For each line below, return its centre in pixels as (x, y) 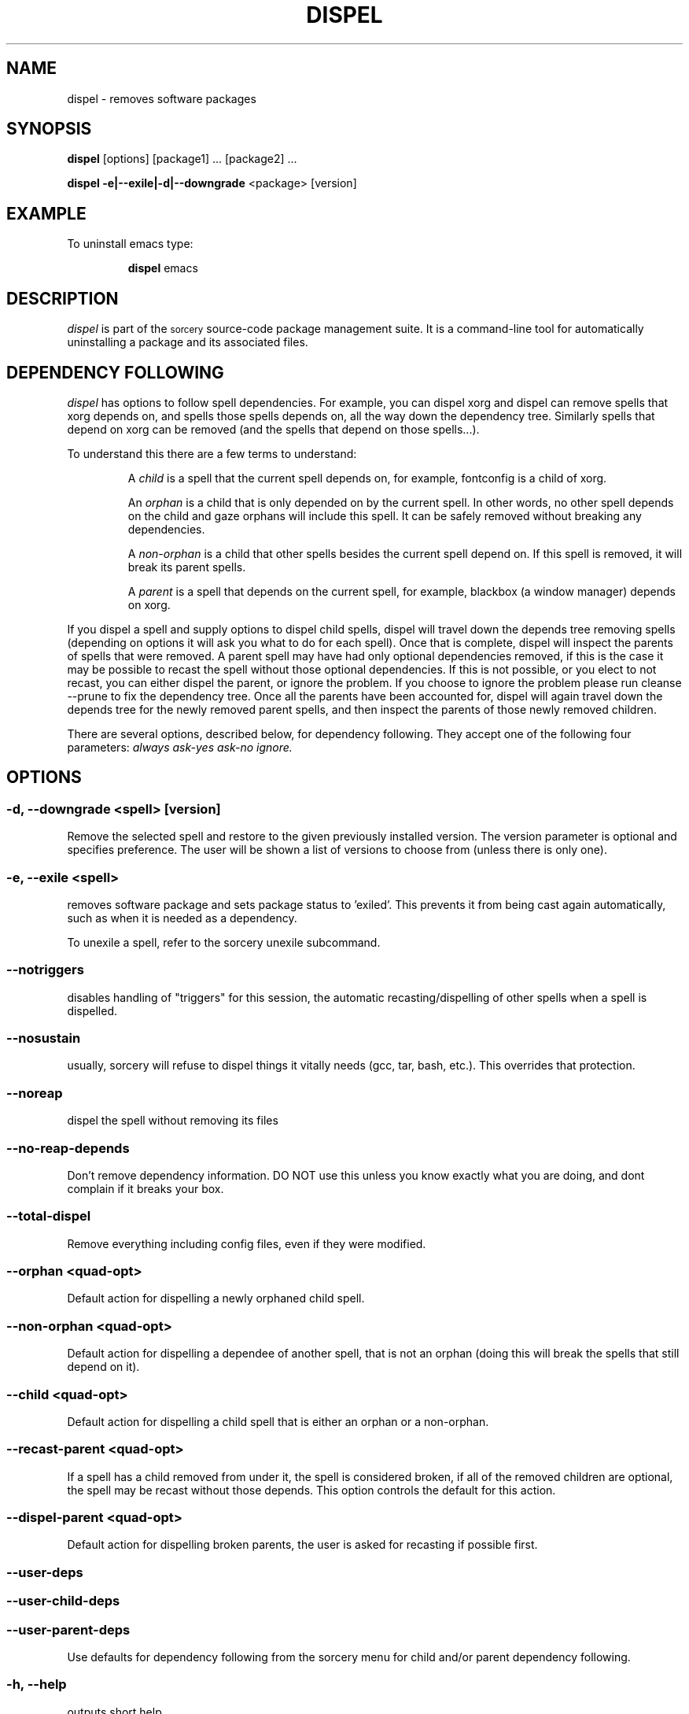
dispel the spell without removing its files (173, 1121)
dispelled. (92, 1010)
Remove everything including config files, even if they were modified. (247, 1243)
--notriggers (45, 970)
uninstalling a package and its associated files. (188, 342)
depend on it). (103, 1367)
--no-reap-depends (68, 1148)
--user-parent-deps (68, 1629)
